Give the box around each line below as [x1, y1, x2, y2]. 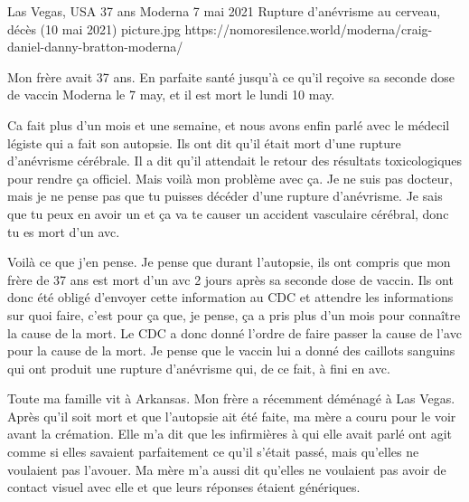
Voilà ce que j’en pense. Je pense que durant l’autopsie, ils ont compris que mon [7, 252, 451, 271]
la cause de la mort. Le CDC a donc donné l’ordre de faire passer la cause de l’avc [7, 323, 462, 342]
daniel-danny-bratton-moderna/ [7, 37, 183, 56]
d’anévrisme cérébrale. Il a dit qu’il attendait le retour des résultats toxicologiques [7, 151, 463, 170]
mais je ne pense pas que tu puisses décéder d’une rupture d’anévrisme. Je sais [7, 186, 443, 205]
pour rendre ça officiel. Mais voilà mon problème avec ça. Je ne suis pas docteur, [7, 168, 453, 187]
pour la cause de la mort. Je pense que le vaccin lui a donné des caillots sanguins [7, 341, 455, 360]
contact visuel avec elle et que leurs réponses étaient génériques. [7, 478, 361, 497]
